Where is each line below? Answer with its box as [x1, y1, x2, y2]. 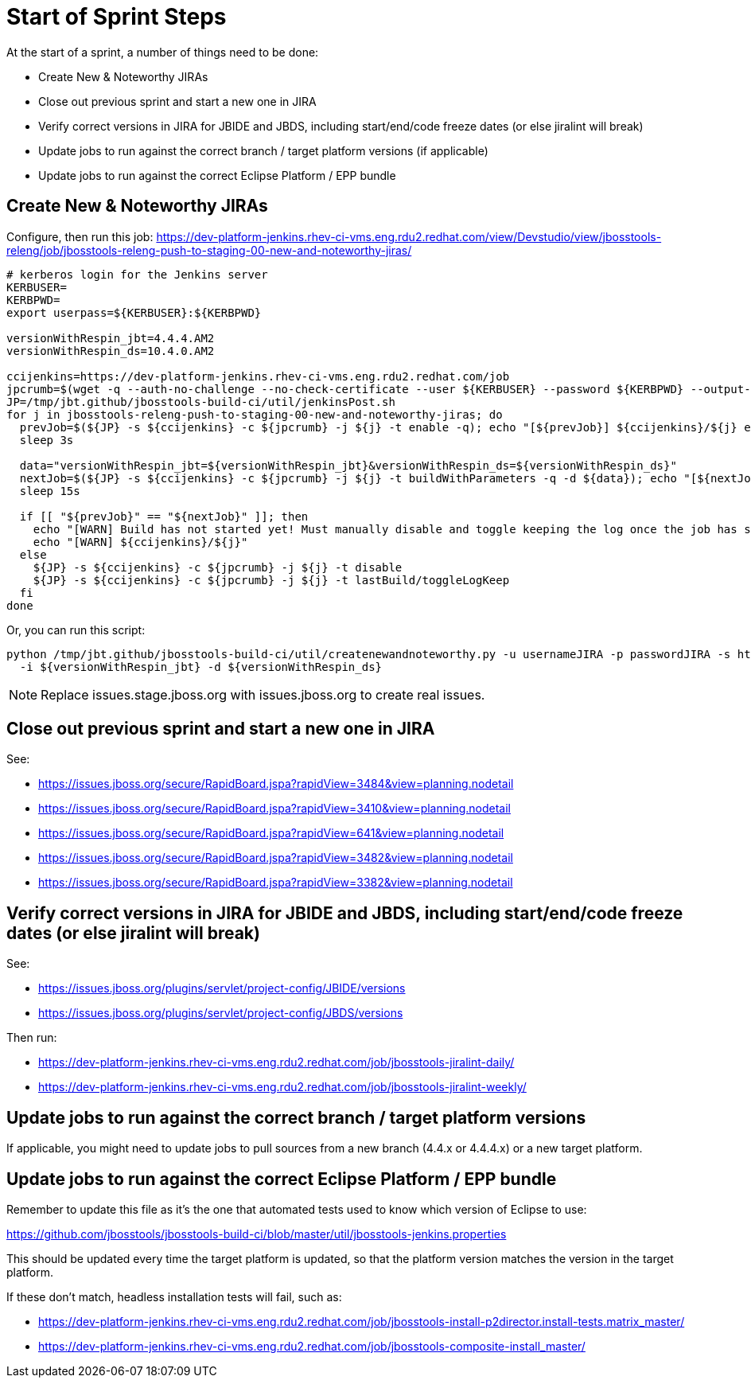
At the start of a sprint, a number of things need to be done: [6, 45, 319, 59]
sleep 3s [19, 433, 74, 446]
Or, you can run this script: [6, 622, 146, 637]
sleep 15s [19, 484, 80, 497]
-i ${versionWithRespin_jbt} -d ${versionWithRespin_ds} [19, 660, 383, 673]
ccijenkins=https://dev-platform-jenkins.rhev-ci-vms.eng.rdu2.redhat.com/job [6, 369, 510, 383]
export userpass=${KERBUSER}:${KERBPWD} [6, 306, 262, 319]
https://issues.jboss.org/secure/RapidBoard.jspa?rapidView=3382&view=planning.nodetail [38, 875, 513, 890]
